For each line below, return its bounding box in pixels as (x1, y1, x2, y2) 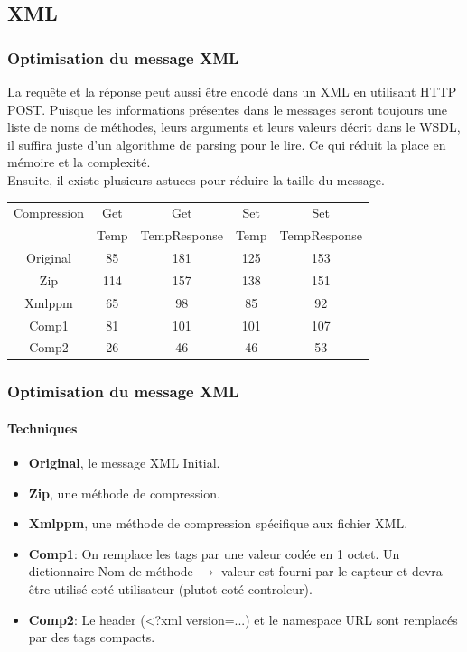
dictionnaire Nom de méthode (28, 562, 193, 581)
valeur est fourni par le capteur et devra (220, 562, 443, 581)
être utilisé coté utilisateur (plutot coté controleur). (28, 580, 313, 599)
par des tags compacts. (28, 628, 155, 647)
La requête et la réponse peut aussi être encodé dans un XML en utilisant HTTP (7, 82, 457, 100)
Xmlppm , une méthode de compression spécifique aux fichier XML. (28, 514, 408, 533)
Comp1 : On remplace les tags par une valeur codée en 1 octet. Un (28, 544, 400, 563)
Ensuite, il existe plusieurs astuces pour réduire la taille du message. (7, 170, 385, 189)
